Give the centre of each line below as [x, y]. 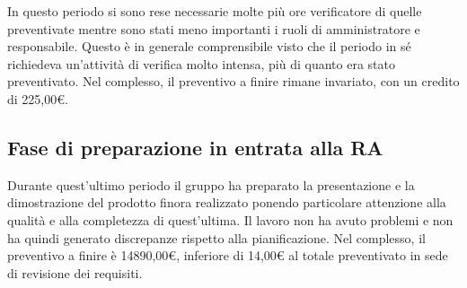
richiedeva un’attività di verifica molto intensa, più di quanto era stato [201, 63]
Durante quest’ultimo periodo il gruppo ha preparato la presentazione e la [211, 184]
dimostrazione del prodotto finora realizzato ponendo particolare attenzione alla [227, 202]
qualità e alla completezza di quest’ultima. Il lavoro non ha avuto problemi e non [230, 219]
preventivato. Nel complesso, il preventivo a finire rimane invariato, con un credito [233, 81]
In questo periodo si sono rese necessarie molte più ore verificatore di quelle [215, 11]
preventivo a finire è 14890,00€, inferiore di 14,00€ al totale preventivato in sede [228, 255]
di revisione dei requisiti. [75, 272]
